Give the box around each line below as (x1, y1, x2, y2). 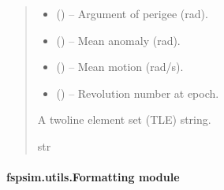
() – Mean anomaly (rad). (56, 32, 181, 48)
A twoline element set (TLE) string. (37, 111, 211, 128)
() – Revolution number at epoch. (56, 84, 219, 101)
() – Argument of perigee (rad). (56, 6, 208, 21)
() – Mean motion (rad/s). (56, 58, 184, 75)
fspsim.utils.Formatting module (6, 169, 180, 185)
